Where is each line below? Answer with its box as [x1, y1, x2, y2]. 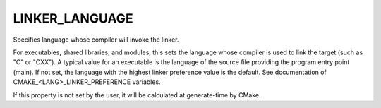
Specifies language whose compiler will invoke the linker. [13, 35, 179, 44]
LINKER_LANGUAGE [13, 11, 133, 26]
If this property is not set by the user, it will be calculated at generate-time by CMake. [13, 90, 261, 99]
